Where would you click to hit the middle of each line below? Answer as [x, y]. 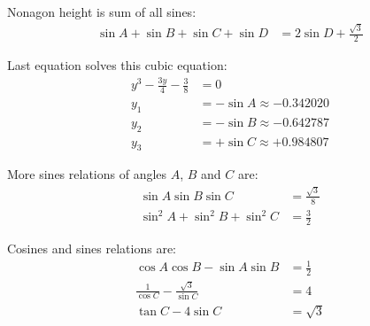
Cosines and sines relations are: [92, 248]
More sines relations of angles [87, 174]
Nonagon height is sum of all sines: [102, 12]
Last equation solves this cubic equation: [117, 65]
